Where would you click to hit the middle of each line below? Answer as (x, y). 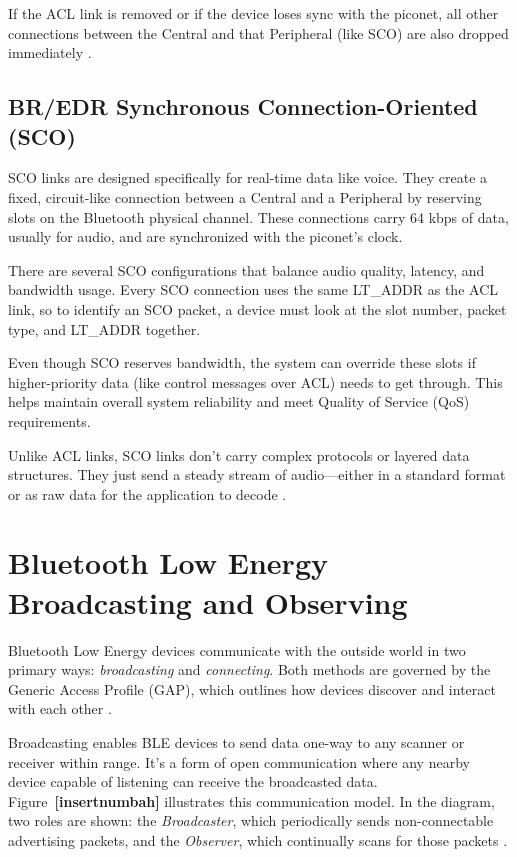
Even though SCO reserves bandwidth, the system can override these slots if (242, 362)
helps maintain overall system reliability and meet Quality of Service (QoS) (239, 401)
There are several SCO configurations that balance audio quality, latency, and (246, 269)
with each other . (60, 708)
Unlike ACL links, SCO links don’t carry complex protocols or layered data (239, 454)
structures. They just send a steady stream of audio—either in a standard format (257, 474)
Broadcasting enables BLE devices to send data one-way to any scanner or (236, 741)
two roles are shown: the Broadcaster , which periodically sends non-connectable (251, 820)
